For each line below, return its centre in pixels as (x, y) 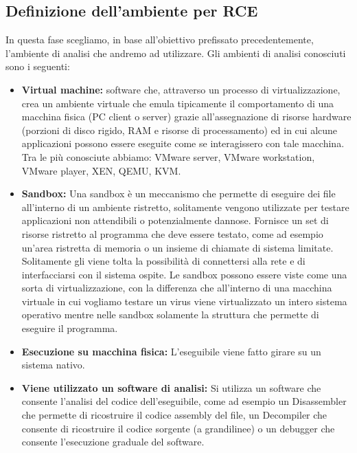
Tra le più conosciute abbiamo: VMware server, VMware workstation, (168, 156)
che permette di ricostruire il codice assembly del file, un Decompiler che (174, 415)
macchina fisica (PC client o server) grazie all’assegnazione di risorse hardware (186, 117)
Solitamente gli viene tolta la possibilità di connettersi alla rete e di (163, 261)
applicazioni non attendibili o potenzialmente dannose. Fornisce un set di (175, 220)
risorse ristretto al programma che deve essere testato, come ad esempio (172, 233)
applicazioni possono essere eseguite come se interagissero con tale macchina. (183, 143)
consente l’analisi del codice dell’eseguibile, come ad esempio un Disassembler (184, 401)
